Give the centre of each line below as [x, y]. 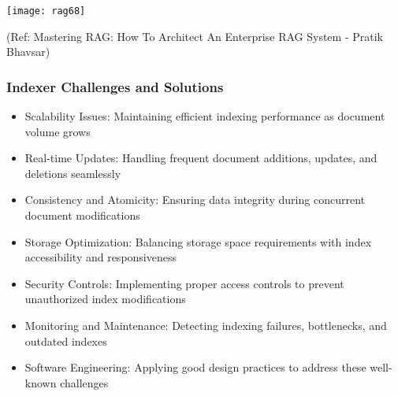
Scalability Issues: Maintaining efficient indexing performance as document [205, 115]
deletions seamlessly [73, 173]
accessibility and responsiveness [101, 257]
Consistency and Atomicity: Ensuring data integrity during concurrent [195, 200]
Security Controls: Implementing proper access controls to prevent [184, 283]
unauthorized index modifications [105, 299]
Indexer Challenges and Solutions [115, 86]
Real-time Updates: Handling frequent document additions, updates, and [201, 158]
